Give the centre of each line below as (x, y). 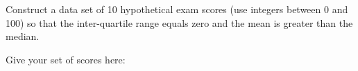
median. (23, 36)
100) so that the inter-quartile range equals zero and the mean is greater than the (179, 22)
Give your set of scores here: (66, 59)
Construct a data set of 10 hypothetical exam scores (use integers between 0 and (177, 9)
